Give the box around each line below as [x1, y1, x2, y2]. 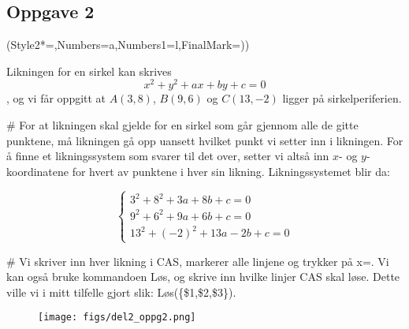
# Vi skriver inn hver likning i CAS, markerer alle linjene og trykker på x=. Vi [6, 252, 389, 269]
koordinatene [6, 163, 69, 179]
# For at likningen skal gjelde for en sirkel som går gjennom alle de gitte [6, 117, 359, 133]
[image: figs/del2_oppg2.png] [38, 312, 196, 323]
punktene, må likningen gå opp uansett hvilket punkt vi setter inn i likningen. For [6, 132, 403, 148]
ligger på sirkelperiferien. [282, 90, 402, 107]
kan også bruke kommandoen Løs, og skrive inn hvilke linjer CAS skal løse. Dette [6, 268, 400, 285]
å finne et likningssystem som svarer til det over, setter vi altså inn [6, 148, 329, 164]
